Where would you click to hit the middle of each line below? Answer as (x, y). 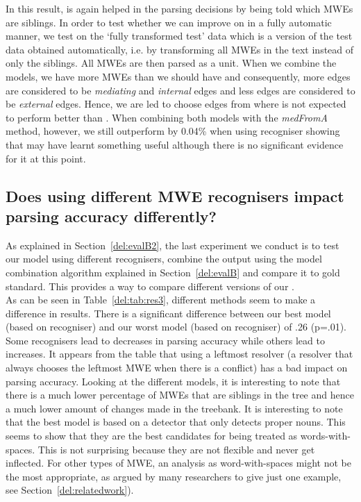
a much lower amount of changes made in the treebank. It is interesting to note (174, 408)
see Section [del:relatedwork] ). (70, 490)
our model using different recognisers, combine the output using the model (164, 259)
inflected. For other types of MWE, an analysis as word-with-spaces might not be (178, 463)
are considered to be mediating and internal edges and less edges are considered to (180, 90)
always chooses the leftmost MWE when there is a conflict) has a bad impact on (177, 368)
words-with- (325, 436)
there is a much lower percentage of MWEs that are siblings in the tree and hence (180, 395)
